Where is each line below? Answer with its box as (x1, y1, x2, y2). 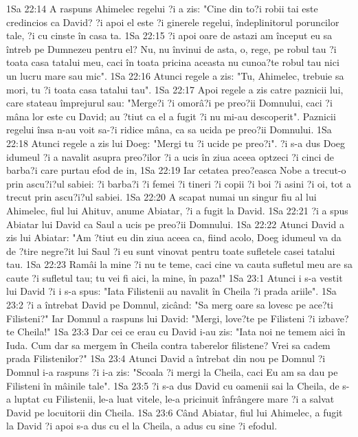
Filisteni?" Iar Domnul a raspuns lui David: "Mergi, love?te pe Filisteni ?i (6, 311, 315, 325)
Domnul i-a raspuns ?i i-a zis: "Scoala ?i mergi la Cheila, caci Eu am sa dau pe (6, 365, 338, 379)
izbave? (318, 311, 349, 325)
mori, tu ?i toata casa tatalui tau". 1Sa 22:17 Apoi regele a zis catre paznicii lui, (6, 82, 344, 96)
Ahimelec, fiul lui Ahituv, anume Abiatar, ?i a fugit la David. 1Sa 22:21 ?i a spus (6, 203, 348, 217)
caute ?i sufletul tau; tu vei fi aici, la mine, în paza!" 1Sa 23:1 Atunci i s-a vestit (6, 270, 343, 284)
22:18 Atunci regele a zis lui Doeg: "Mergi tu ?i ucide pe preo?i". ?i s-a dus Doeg (6, 135, 345, 150)
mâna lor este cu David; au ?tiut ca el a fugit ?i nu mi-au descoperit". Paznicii (6, 109, 336, 123)
